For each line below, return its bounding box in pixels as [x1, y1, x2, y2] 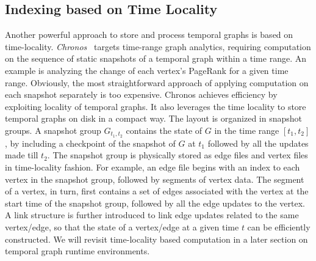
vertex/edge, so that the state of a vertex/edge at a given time [5, 220, 239, 233]
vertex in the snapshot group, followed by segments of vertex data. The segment [5, 172, 304, 185]
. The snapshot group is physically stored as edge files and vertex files [47, 149, 308, 161]
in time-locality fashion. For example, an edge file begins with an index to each [5, 161, 300, 173]
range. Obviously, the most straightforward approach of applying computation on [5, 76, 309, 89]
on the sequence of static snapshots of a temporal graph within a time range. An [5, 52, 306, 65]
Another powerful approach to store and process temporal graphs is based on [5, 28, 293, 41]
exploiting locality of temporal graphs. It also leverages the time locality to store [5, 100, 306, 112]
